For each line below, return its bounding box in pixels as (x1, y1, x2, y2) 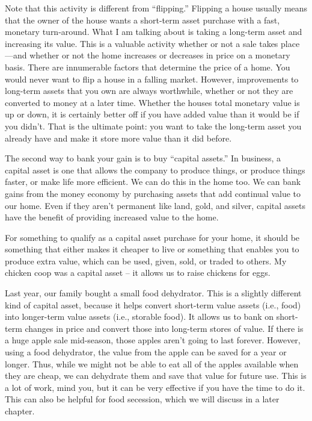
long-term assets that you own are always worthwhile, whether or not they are (5, 84, 293, 97)
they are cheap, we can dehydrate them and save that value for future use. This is (5, 369, 307, 382)
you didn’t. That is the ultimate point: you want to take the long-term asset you (5, 119, 302, 132)
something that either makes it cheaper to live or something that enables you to (5, 243, 299, 255)
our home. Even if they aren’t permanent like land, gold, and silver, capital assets (5, 199, 306, 211)
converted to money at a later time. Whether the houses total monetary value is (5, 96, 300, 108)
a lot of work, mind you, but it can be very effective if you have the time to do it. (5, 381, 305, 393)
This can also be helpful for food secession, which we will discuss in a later (5, 393, 280, 405)
